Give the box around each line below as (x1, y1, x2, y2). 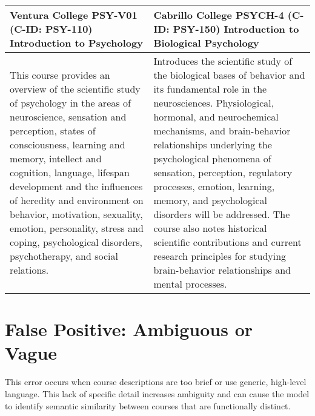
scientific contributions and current (153, 235, 302, 249)
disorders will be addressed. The (153, 207, 290, 221)
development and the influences (10, 179, 143, 193)
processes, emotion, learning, (153, 179, 275, 193)
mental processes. (153, 277, 227, 291)
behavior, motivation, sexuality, (10, 207, 143, 221)
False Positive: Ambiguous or (5, 317, 253, 342)
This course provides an (10, 68, 110, 82)
